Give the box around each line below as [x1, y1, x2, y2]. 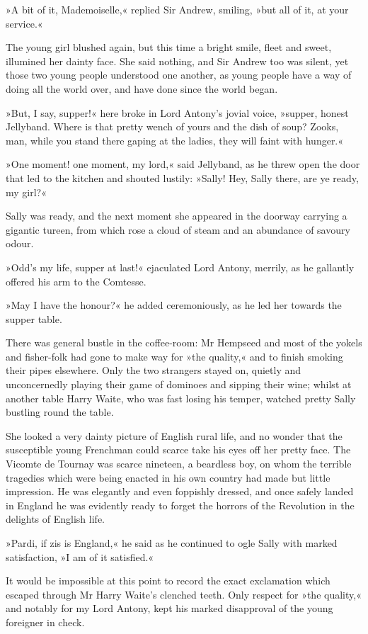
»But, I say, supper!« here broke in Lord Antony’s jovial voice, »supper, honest [6, 105, 349, 120]
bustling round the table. [6, 404, 114, 419]
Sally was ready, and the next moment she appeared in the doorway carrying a [6, 208, 347, 223]
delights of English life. [6, 511, 105, 526]
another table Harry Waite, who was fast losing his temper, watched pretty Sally [6, 390, 356, 405]
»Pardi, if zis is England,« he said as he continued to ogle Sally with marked [6, 536, 338, 550]
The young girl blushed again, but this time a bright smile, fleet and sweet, [6, 40, 332, 55]
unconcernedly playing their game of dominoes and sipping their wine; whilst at [6, 377, 352, 392]
